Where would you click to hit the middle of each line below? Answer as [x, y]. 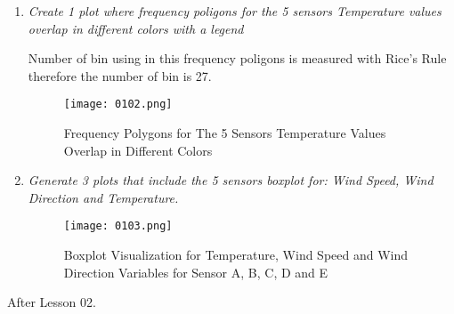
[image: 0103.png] [118, 226]
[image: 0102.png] [118, 105]
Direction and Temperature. [103, 197]
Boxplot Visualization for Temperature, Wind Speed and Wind [236, 255]
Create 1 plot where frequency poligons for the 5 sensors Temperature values [235, 11]
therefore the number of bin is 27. [120, 75]
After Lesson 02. [52, 302]
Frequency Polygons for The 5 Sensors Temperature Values [225, 133]
